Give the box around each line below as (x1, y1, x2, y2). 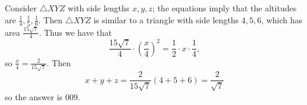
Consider (5, 2, 37, 14)
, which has (261, 13, 303, 26)
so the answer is (5, 90, 63, 103)
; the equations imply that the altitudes (152, 2, 297, 14)
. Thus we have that (39, 26, 112, 38)
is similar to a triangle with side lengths (93, 13, 239, 26)
